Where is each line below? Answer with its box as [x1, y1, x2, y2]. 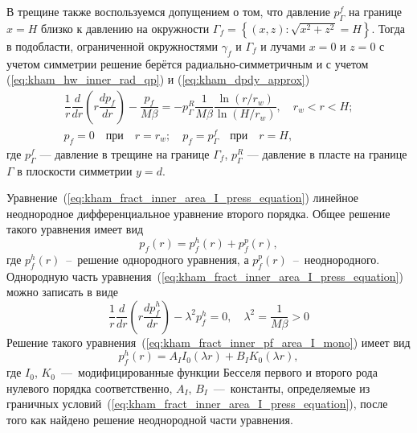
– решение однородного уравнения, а [66, 250, 249, 267]
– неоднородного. [292, 250, 380, 267]
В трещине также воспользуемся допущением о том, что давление [6, 3, 330, 19]
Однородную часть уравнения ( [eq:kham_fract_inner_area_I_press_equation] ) [6, 267, 403, 284]
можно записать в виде [6, 283, 118, 300]
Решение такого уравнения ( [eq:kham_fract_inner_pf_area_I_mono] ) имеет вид [6, 333, 411, 350]
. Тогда [371, 19, 405, 36]
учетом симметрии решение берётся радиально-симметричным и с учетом [6, 55, 369, 72]
